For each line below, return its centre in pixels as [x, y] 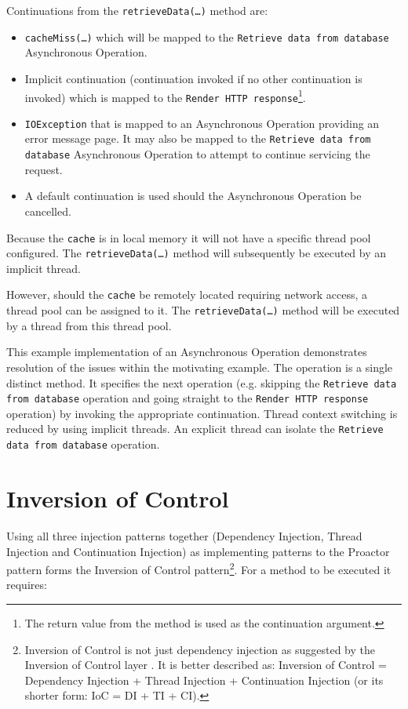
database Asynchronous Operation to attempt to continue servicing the [197, 154]
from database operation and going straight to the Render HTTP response [188, 398]
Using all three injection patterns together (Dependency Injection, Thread [184, 535]
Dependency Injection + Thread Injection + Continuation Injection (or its [204, 680]
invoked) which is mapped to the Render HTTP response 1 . [165, 96]
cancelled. [48, 211]
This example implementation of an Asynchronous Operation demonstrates [187, 352]
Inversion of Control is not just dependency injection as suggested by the [200, 649]
